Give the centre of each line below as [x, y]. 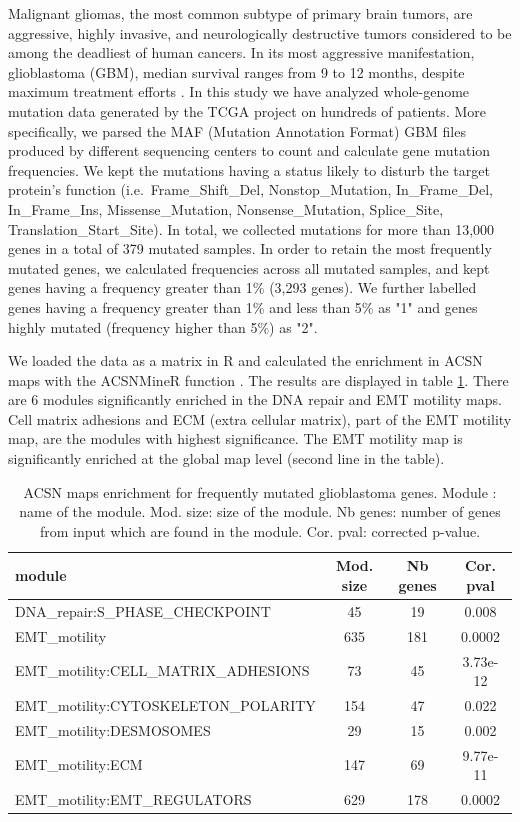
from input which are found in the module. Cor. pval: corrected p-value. [260, 530]
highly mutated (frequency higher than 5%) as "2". [163, 326]
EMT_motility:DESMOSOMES [113, 729]
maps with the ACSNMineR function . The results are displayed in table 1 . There [258, 379]
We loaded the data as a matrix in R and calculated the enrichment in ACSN [245, 360]
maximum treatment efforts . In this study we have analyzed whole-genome [239, 91]
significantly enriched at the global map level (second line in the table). [226, 458]
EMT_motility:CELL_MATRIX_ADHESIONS [162, 670]
